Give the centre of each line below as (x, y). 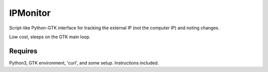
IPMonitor (30, 13)
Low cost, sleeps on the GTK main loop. (50, 37)
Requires (23, 51)
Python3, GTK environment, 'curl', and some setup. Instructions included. (84, 63)
